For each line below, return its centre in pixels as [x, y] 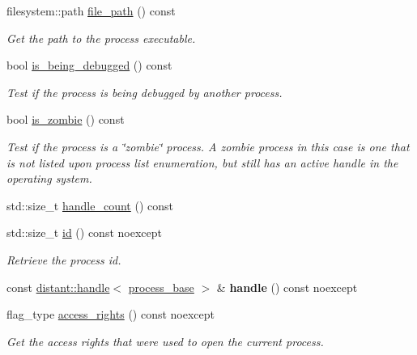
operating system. [49, 178]
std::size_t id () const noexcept [84, 232]
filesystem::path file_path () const [91, 11]
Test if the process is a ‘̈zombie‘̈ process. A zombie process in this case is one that [208, 146]
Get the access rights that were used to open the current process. [165, 341]
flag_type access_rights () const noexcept [111, 314]
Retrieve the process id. [64, 259]
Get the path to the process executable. [101, 38]
